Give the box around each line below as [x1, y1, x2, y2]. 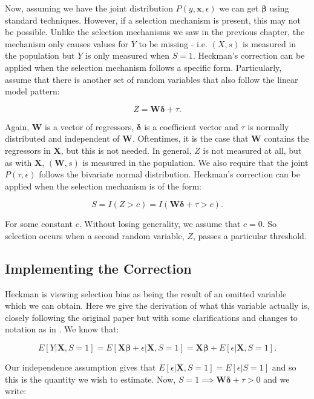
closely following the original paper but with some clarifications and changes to [5, 311, 298, 323]
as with [5, 156, 32, 168]
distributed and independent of [5, 132, 120, 145]
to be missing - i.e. [139, 37, 208, 50]
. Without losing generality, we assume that [79, 217, 241, 230]
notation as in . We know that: [5, 323, 119, 335]
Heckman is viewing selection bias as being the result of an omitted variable [5, 287, 287, 300]
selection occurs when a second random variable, [5, 229, 185, 242]
